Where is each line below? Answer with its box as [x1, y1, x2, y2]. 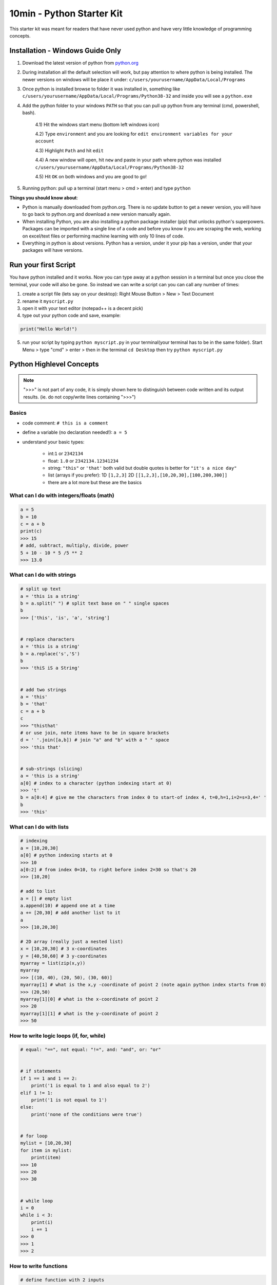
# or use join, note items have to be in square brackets [20, 730, 169, 736]
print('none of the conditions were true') [31, 1111, 142, 1117]
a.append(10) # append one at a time [20, 903, 115, 908]
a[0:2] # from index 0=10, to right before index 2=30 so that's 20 [20, 867, 196, 872]
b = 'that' [20, 701, 48, 707]
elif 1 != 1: [20, 1090, 53, 1096]
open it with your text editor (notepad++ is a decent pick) [22, 305, 144, 311]
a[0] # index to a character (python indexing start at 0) [20, 780, 172, 786]
